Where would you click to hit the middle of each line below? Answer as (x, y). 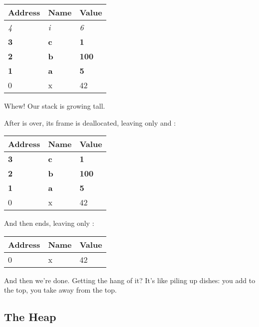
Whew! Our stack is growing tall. (55, 106)
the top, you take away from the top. (60, 290)
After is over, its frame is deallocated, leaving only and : (90, 122)
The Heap (30, 317)
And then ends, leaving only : (49, 223)
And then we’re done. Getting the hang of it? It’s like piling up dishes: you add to (130, 280)
